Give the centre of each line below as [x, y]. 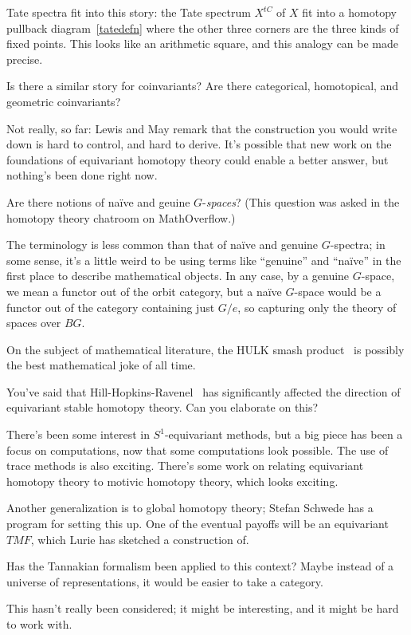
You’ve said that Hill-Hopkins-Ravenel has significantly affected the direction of [204, 391]
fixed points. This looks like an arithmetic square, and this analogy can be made [203, 43]
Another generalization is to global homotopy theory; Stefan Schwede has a [190, 508]
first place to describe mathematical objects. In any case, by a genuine [178, 276]
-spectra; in [358, 245]
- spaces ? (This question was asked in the [301, 201]
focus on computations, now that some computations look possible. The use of [198, 450]
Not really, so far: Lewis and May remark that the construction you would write [202, 128]
